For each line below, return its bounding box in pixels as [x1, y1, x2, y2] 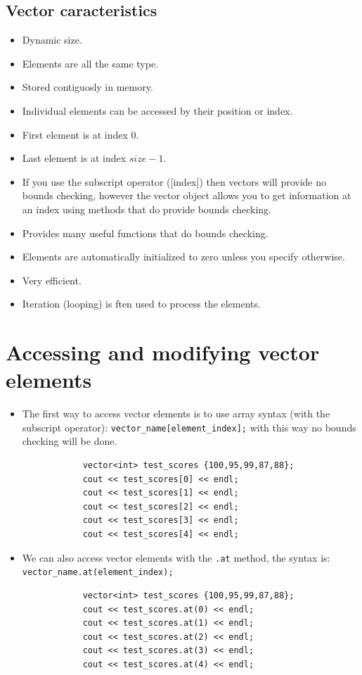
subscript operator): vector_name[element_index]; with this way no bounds [22, 419, 356, 434]
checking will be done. [22, 434, 117, 448]
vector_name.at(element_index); [22, 567, 174, 578]
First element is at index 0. [22, 127, 139, 141]
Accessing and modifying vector [6, 338, 320, 367]
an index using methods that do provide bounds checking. [22, 201, 271, 216]
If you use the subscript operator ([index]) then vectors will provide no [22, 174, 326, 189]
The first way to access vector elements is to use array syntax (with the [22, 406, 330, 421]
